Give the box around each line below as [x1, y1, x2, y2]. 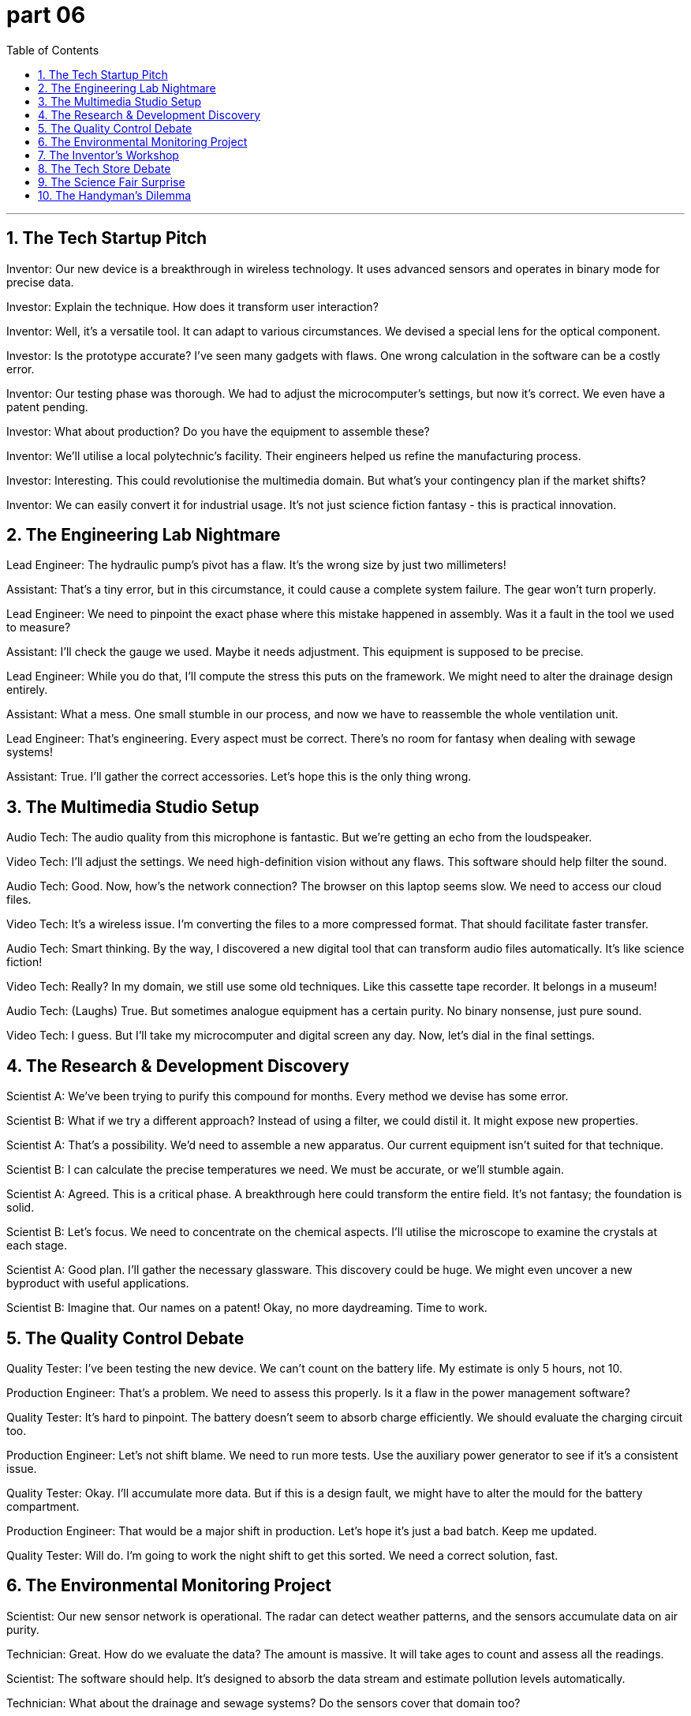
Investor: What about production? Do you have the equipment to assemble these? [6, 424, 430, 438]
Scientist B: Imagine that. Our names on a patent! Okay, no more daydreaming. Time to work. [6, 1301, 487, 1315]
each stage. [6, 1238, 68, 1253]
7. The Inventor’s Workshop [38, 148, 179, 162]
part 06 [6, 2, 86, 28]
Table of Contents [6, 43, 99, 57]
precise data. [6, 275, 74, 289]
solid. [6, 1201, 35, 1215]
